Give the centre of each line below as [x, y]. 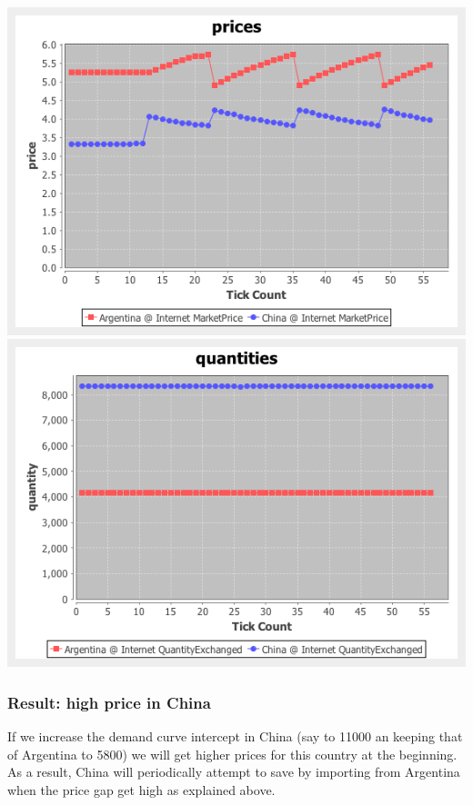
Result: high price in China [109, 702]
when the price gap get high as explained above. [141, 789]
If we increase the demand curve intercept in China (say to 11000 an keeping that [235, 736]
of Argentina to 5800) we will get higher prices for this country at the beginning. [232, 754]
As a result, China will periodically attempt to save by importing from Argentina [234, 772]
